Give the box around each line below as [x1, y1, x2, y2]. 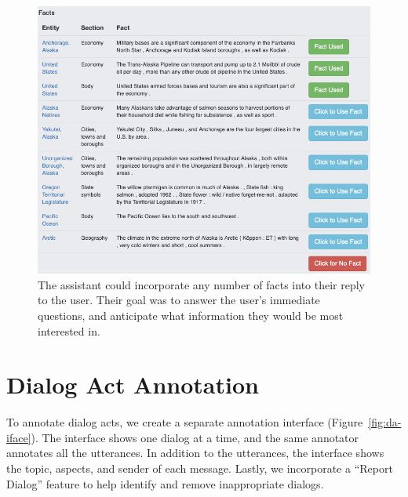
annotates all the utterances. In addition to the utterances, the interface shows [6, 444, 384, 461]
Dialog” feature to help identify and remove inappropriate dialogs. [6, 475, 324, 492]
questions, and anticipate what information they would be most [38, 307, 344, 323]
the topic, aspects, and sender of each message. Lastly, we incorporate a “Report [6, 460, 393, 477]
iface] [6, 429, 31, 445]
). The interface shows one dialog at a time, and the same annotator [31, 429, 359, 445]
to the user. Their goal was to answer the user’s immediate [38, 292, 320, 308]
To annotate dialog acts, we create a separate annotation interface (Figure [6, 414, 363, 430]
